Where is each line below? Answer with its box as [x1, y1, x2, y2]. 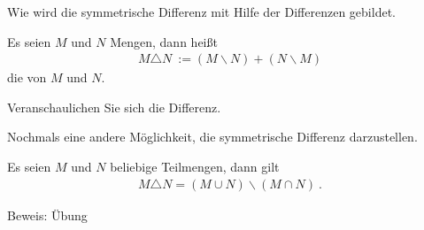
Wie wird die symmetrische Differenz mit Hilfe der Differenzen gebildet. [7, 3, 396, 20]
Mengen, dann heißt [110, 32, 218, 50]
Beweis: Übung [7, 205, 88, 224]
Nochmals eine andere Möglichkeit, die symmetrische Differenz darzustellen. [7, 127, 418, 146]
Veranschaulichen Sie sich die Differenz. [7, 97, 221, 116]
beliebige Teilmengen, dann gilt [110, 157, 280, 175]
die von [7, 68, 47, 87]
